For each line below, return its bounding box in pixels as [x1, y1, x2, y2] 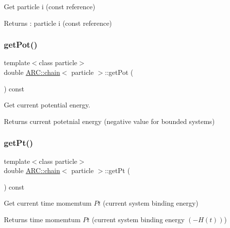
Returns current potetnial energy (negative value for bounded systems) [4, 116, 215, 126]
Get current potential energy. [4, 100, 90, 110]
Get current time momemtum [4, 198, 92, 208]
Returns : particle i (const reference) [4, 18, 112, 28]
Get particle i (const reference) [4, 1, 96, 11]
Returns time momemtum [4, 214, 81, 224]
